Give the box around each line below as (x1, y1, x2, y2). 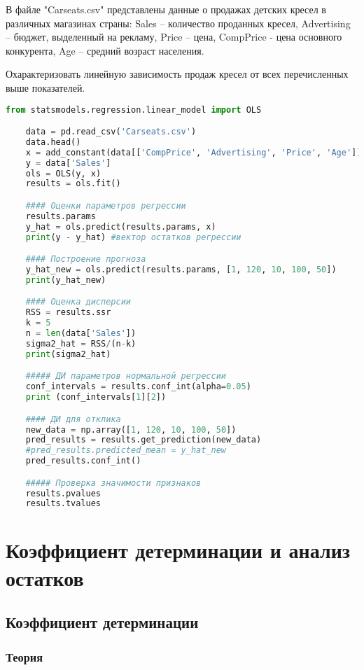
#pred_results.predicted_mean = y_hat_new (25, 445, 226, 456)
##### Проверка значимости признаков (25, 477, 202, 488)
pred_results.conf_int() (25, 456, 141, 466)
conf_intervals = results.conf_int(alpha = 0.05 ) (25, 382, 251, 392)
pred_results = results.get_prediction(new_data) (25, 435, 262, 445)
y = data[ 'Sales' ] (25, 158, 111, 168)
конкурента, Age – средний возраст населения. (6, 43, 204, 57)
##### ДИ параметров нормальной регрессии (25, 371, 226, 382)
